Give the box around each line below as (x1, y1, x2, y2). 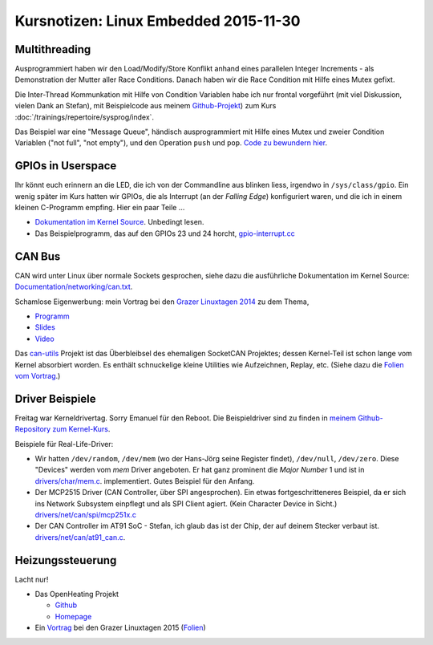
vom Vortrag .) (14, 371, 61, 380)
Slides (34, 322, 55, 332)
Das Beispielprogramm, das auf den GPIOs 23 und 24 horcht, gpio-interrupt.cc (34, 229, 296, 238)
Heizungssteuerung (14, 554, 117, 567)
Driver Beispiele (14, 391, 96, 405)
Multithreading (14, 43, 91, 56)
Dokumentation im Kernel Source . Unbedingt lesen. (34, 217, 204, 227)
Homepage (55, 611, 92, 621)
